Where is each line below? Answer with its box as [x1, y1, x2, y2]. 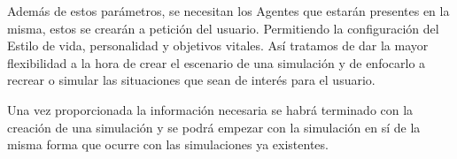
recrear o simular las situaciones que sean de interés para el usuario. [7, 71, 376, 89]
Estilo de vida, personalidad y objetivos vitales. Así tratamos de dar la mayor [7, 36, 429, 55]
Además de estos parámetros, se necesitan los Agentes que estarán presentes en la [7, 2, 450, 19]
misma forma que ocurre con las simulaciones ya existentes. [7, 135, 329, 154]
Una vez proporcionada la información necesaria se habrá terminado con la [7, 100, 414, 118]
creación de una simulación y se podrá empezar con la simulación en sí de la [7, 117, 421, 136]
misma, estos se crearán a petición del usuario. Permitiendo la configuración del [7, 19, 439, 37]
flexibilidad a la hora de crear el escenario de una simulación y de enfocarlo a [7, 53, 426, 72]
